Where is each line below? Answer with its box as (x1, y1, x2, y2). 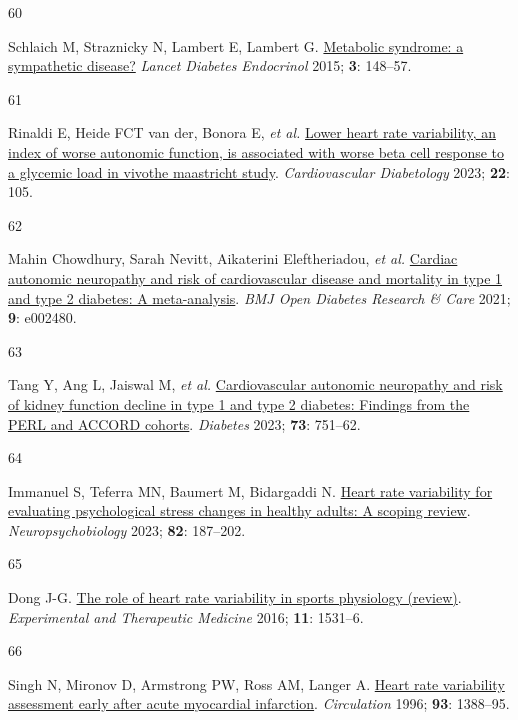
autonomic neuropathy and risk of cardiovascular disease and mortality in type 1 (8, 267, 503, 288)
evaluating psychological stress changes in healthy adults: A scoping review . (8, 500, 471, 521)
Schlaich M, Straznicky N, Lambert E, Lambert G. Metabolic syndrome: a (8, 35, 464, 56)
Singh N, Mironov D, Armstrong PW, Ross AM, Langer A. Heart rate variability (8, 673, 505, 694)
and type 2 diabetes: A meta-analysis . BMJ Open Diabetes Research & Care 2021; (8, 287, 511, 308)
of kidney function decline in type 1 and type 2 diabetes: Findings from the (8, 393, 470, 414)
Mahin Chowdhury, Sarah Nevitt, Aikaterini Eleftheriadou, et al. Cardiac (8, 248, 458, 269)
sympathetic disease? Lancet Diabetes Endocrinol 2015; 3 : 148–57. (8, 55, 412, 76)
